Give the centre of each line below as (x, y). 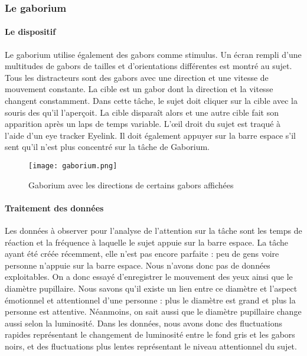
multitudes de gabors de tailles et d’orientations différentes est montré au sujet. (148, 66)
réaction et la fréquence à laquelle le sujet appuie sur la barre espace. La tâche (147, 242)
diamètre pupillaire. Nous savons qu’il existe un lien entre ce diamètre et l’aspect (151, 288)
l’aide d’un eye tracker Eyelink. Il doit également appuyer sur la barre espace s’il (150, 135)
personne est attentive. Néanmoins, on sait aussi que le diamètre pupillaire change (153, 311)
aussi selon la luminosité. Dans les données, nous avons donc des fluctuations (144, 323)
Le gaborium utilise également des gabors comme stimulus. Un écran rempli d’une (153, 54)
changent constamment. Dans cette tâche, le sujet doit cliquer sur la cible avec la (151, 101)
